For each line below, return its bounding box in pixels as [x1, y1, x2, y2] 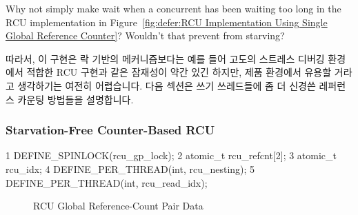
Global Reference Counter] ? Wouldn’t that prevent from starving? [6, 28, 285, 43]
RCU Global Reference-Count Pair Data [33, 198, 203, 213]
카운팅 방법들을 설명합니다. [17, 92, 134, 106]
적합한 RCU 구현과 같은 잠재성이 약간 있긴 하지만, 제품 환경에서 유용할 [26, 65, 332, 79]
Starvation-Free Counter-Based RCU [6, 121, 215, 139]
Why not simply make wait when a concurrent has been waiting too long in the [6, 1, 341, 15]
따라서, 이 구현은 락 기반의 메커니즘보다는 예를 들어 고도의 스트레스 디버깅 [6, 51, 325, 65]
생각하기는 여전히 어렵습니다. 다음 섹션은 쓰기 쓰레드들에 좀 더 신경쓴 [17, 78, 316, 92]
